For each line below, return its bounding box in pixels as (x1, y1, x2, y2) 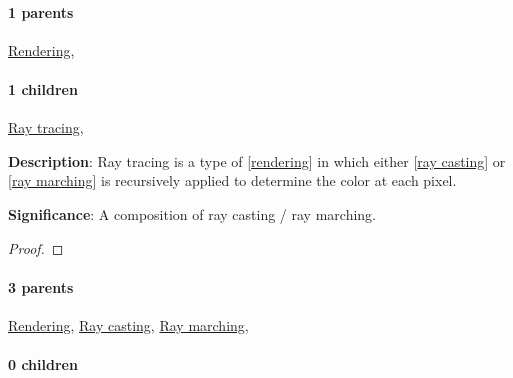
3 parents (8, 276, 74, 297)
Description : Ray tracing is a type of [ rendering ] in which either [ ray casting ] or (8, 150, 506, 171)
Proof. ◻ (8, 237, 64, 258)
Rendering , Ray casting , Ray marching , (8, 314, 249, 335)
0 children (8, 354, 78, 375)
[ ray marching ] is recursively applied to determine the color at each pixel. (8, 170, 457, 191)
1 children (8, 78, 78, 99)
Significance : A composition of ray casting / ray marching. (8, 203, 376, 224)
